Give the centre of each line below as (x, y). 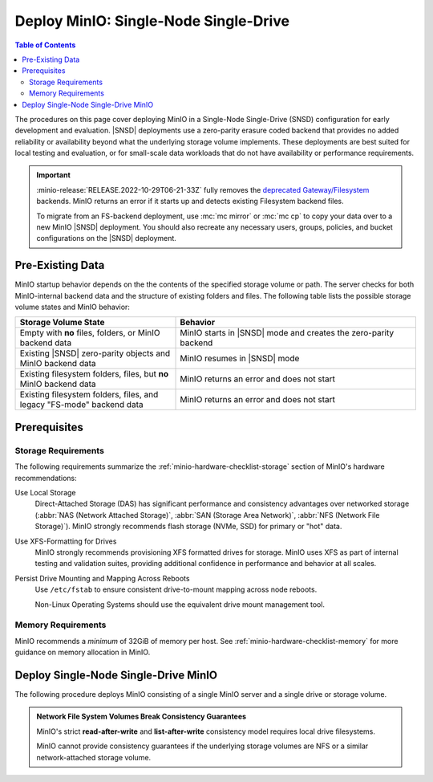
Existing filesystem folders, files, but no (94, 374)
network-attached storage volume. (94, 757)
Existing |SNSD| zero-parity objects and (95, 353)
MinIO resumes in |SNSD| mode (240, 359)
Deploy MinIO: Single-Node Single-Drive (152, 21)
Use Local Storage (45, 493)
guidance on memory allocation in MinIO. (83, 652)
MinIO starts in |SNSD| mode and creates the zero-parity (287, 333)
